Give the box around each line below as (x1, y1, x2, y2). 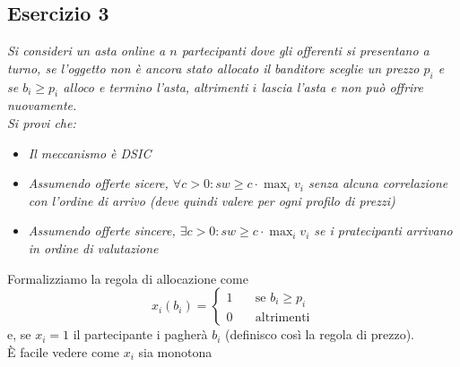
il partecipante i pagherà (73, 325, 208, 344)
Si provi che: (7, 113, 76, 132)
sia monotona (138, 342, 213, 361)
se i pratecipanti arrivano (314, 221, 453, 240)
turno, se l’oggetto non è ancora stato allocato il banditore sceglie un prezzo (7, 58, 420, 77)
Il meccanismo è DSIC (28, 143, 152, 162)
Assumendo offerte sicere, (28, 174, 169, 192)
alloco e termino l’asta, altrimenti (63, 77, 248, 96)
